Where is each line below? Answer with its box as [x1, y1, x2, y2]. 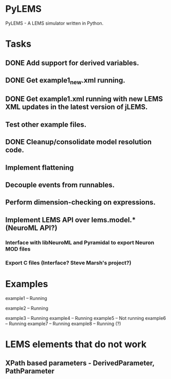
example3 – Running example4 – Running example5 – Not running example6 [5, 315, 166, 321]
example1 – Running [5, 295, 47, 301]
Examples [5, 278, 48, 290]
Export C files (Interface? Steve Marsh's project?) [5, 259, 132, 266]
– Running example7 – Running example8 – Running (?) [5, 320, 122, 327]
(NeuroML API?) [5, 223, 58, 232]
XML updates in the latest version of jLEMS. [5, 103, 148, 111]
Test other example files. [5, 120, 87, 129]
